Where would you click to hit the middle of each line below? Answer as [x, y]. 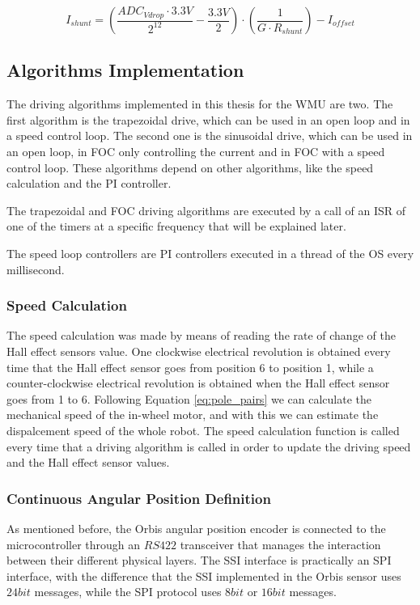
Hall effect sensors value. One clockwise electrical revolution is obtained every [199, 351]
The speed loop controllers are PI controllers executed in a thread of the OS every [210, 253]
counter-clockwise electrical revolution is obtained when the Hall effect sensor [198, 383]
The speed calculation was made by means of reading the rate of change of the [201, 335]
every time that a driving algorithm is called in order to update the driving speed [209, 446]
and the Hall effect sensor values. [88, 462]
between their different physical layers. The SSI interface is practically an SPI [199, 560]
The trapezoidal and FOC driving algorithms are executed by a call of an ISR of [206, 210]
